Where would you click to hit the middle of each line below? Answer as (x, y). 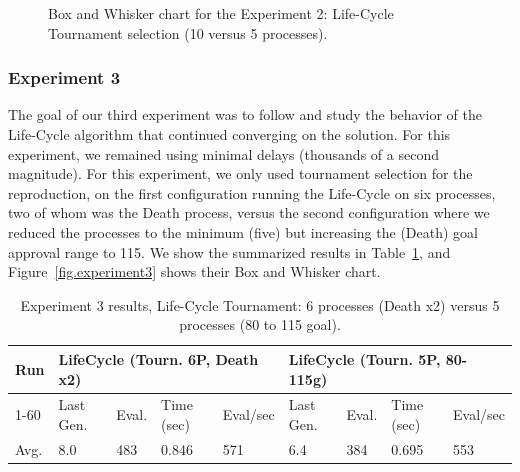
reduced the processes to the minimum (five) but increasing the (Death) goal (243, 231)
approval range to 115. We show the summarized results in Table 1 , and (229, 251)
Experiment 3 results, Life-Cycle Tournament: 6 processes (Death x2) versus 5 (260, 304)
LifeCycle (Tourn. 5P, (364, 358)
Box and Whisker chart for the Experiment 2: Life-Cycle (221, 13)
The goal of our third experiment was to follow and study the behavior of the (245, 114)
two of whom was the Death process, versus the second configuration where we (249, 212)
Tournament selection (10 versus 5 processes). (188, 32)
